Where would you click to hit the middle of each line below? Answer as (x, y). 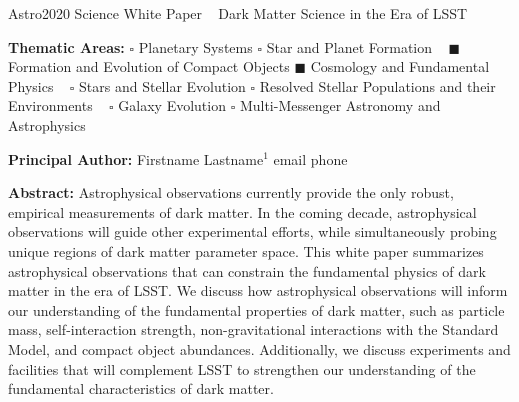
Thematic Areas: (66, 46)
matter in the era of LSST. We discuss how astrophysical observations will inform (258, 290)
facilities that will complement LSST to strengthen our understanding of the (242, 368)
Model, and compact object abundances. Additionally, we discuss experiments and (259, 348)
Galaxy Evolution (172, 105)
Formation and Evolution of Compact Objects (149, 66)
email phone (310, 158)
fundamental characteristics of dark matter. (141, 388)
